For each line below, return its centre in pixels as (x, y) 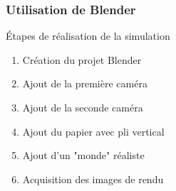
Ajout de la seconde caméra (83, 107)
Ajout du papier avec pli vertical (93, 131)
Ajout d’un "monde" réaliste (83, 155)
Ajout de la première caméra (85, 83)
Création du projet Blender (82, 59)
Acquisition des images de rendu (93, 179)
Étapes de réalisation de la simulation (88, 36)
